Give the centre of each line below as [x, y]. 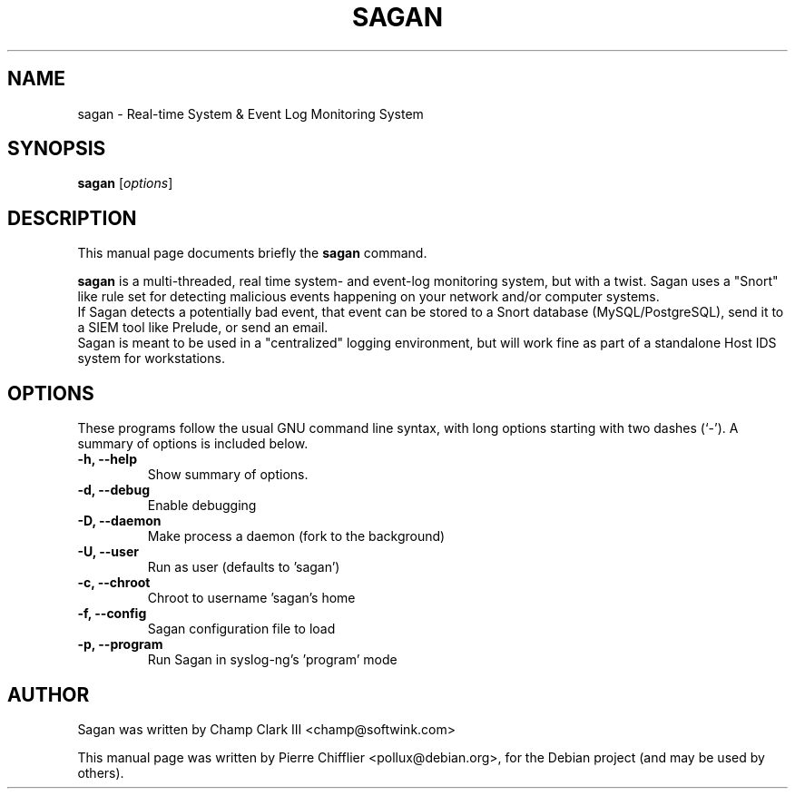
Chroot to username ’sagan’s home [251, 598]
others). [101, 772]
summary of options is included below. [193, 444]
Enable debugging [202, 506]
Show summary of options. [228, 475]
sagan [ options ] [125, 183]
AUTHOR [49, 694]
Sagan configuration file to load [241, 629]
